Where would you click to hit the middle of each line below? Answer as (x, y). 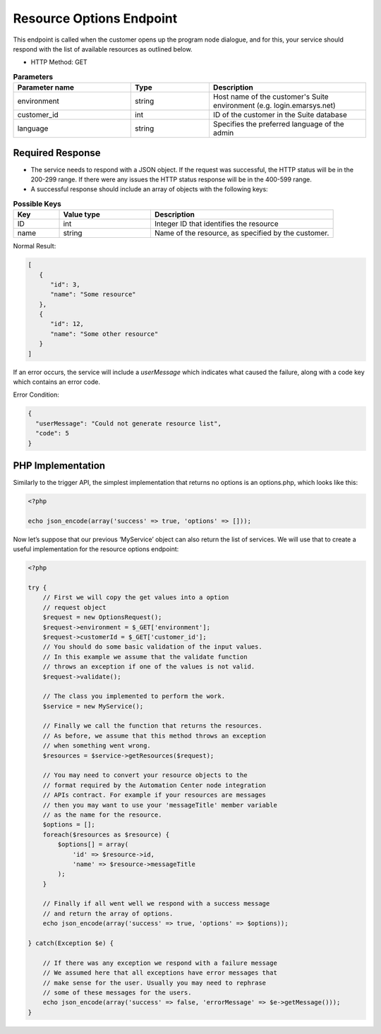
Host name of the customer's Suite (271, 97)
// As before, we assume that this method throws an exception (155, 735)
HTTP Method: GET (59, 62)
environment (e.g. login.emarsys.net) (274, 106)
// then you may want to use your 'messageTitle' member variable (160, 805)
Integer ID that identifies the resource (216, 224)
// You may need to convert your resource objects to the (145, 775)
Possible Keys (37, 203)
